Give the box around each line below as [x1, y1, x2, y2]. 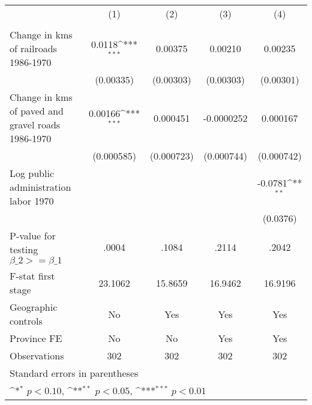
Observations [10, 349, 64, 362]
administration [10, 180, 71, 194]
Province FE [10, 331, 62, 345]
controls [10, 314, 43, 328]
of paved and [10, 104, 64, 118]
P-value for [10, 229, 56, 242]
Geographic [10, 300, 58, 314]
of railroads [10, 41, 57, 55]
